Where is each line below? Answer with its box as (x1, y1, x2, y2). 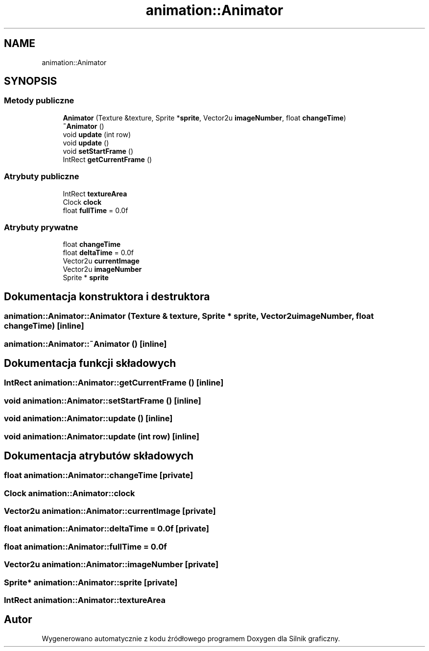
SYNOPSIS (4, 75, 57, 88)
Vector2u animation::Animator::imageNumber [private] (4, 559, 219, 570)
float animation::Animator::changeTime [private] (4, 470, 193, 481)
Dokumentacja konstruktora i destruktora (4, 290, 210, 303)
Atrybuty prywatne (4, 222, 78, 232)
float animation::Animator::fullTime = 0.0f (4, 541, 167, 552)
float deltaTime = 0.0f (63, 248, 134, 257)
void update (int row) (63, 130, 131, 139)
